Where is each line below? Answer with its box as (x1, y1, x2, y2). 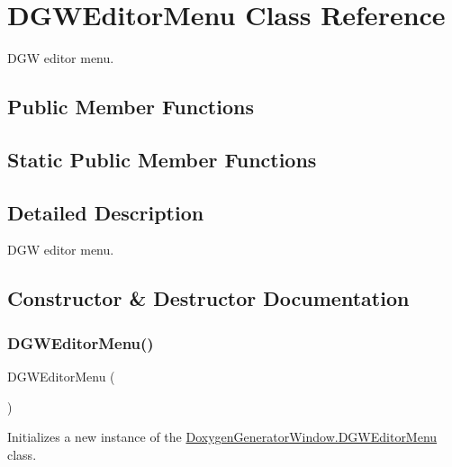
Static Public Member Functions (7, 145, 317, 173)
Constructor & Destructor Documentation (7, 284, 410, 312)
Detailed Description (7, 198, 204, 226)
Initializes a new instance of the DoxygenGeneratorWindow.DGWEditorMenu (7, 427, 438, 446)
